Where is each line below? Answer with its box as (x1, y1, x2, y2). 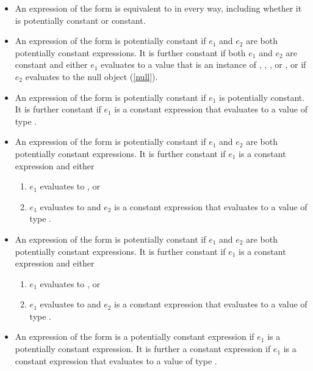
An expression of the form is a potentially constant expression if (15, 330, 254, 343)
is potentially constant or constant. (15, 13, 146, 26)
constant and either (15, 58, 88, 71)
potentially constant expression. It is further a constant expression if (15, 342, 271, 355)
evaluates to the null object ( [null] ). (25, 70, 158, 83)
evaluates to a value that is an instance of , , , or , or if (101, 58, 306, 71)
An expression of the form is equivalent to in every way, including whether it (15, 2, 302, 14)
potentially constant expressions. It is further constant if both (15, 46, 246, 59)
